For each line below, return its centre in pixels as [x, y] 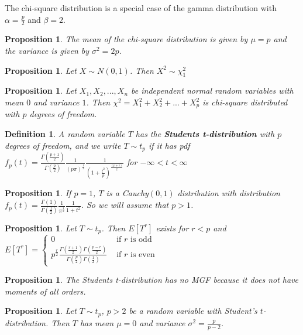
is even [143, 254]
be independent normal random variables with [212, 90]
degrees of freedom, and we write [63, 145]
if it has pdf [169, 145]
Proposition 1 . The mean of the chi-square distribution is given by [126, 39]
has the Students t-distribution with [205, 134]
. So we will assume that [125, 205]
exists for [172, 228]
